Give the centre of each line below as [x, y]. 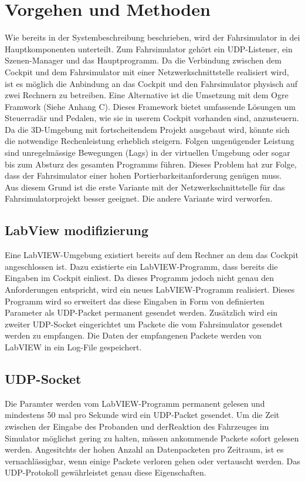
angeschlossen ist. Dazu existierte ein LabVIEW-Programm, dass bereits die [141, 266]
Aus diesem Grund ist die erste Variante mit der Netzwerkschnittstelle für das [145, 187]
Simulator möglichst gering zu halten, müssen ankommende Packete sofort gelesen [152, 438]
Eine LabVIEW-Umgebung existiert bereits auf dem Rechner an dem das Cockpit [152, 255]
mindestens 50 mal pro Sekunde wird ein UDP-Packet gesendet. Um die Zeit [142, 415]
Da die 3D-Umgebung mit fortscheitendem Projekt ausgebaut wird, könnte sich [147, 129]
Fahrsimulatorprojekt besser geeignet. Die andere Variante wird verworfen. [139, 198]
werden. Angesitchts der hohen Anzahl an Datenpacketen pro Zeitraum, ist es [144, 449]
